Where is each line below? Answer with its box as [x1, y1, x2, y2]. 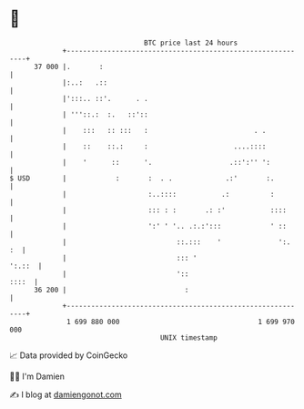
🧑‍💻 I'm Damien [9, 371, 66, 382]
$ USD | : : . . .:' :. [9, 173, 275, 183]
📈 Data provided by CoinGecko [9, 350, 128, 361]
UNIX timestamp [159, 332, 218, 343]
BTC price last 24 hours [144, 38, 238, 47]
